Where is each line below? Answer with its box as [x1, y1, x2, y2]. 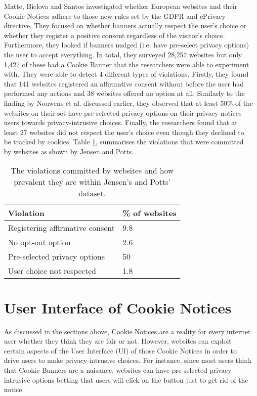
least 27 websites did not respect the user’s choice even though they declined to [4, 127, 244, 137]
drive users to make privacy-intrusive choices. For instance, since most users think [4, 355, 252, 365]
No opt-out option [8, 236, 71, 248]
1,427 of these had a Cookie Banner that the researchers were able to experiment [4, 59, 249, 69]
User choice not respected [8, 264, 96, 276]
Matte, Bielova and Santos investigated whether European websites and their [4, 1, 238, 11]
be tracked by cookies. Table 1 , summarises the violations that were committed [4, 136, 244, 147]
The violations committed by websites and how [10, 164, 174, 176]
